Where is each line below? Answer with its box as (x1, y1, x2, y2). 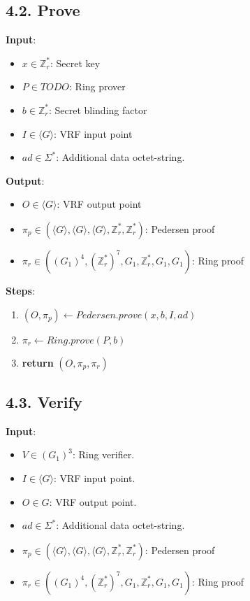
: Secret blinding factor (48, 102, 147, 117)
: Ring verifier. (72, 447, 135, 462)
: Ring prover (69, 79, 126, 94)
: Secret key (50, 55, 101, 70)
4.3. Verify (6, 390, 82, 412)
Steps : (6, 283, 35, 297)
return (22, 355, 54, 369)
